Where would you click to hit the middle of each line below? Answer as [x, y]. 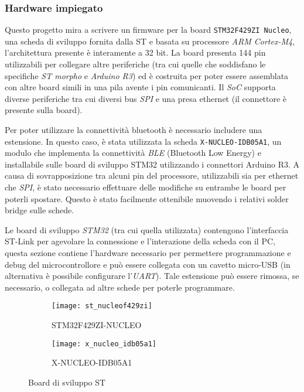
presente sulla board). [44, 110]
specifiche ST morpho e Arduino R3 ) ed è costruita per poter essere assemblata [147, 75]
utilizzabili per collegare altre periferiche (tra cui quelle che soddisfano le [135, 64]
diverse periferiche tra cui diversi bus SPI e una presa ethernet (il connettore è [146, 98]
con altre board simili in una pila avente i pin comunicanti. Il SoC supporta [140, 87]
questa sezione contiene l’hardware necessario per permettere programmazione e [148, 253]
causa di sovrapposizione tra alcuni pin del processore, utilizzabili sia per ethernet [152, 175]
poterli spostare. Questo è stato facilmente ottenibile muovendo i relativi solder [147, 198]
